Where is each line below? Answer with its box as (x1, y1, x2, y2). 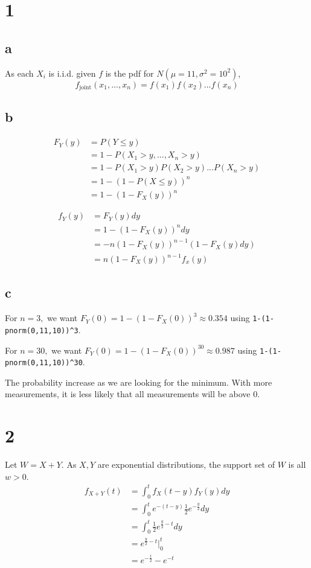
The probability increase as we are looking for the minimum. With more (5, 375, 272, 388)
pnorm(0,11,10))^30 (5, 359, 83, 368)
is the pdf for (105, 66, 154, 79)
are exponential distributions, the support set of (97, 458, 275, 471)
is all (288, 458, 306, 471)
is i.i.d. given (48, 66, 96, 79)
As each (5, 66, 34, 79)
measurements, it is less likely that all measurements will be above (5, 388, 251, 400)
